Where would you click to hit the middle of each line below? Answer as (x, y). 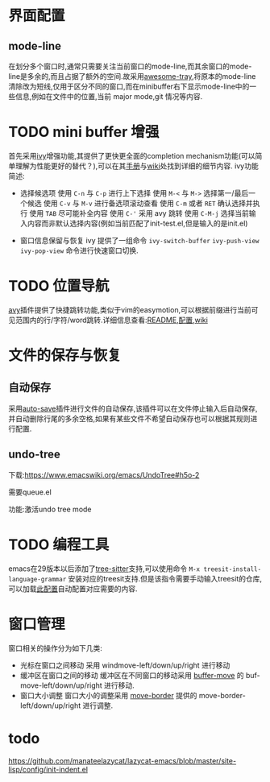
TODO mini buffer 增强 (84, 132)
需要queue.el (30, 492)
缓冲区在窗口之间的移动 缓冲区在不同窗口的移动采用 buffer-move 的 (132, 675)
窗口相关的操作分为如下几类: (56, 648)
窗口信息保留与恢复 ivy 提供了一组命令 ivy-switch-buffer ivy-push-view (139, 240)
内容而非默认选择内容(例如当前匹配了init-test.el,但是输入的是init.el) (137, 223)
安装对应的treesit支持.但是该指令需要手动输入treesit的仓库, (165, 578)
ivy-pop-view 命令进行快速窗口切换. (79, 250)
